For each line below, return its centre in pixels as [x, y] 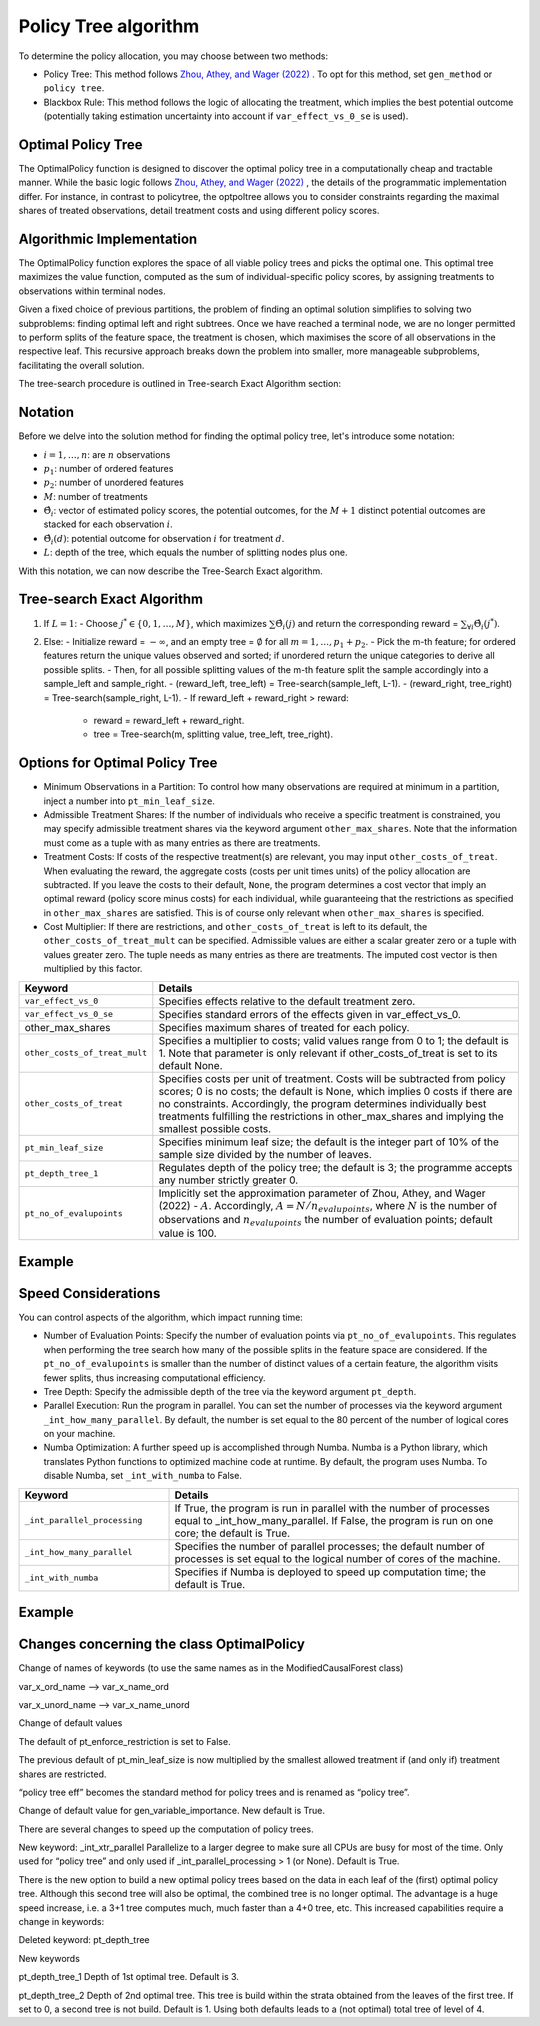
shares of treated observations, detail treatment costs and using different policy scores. [199, 211]
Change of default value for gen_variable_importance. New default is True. [171, 1811]
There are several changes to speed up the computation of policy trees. [166, 1829]
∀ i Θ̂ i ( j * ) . [483, 624]
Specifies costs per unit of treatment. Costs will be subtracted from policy [332, 1078]
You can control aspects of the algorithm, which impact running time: [161, 1317]
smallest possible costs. [215, 1128]
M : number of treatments [96, 496]
